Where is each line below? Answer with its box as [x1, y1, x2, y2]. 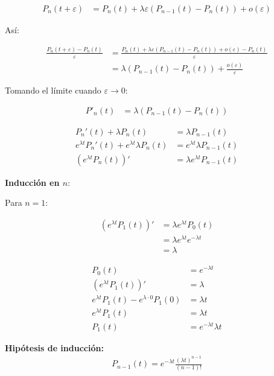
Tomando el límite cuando [5, 83, 101, 96]
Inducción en [5, 176, 60, 188]
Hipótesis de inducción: [5, 341, 104, 354]
